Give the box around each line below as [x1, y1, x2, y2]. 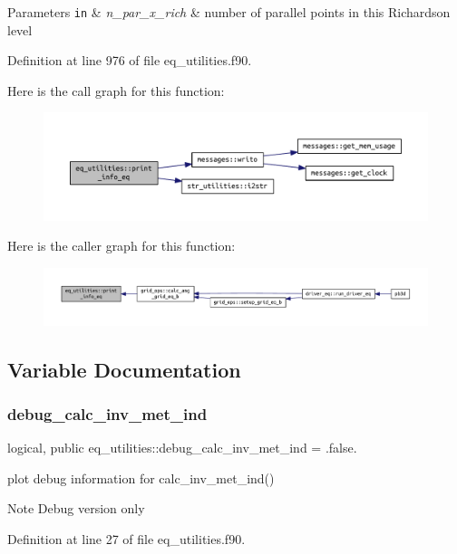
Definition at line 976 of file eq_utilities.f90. [7, 51, 252, 70]
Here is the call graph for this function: [7, 81, 225, 100]
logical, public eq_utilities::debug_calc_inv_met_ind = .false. [7, 438, 357, 457]
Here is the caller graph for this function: [7, 236, 236, 255]
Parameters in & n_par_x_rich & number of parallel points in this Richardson [7, 3, 451, 21]
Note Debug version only [7, 499, 145, 518]
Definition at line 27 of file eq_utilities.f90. [7, 530, 246, 549]
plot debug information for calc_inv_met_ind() [7, 468, 275, 487]
